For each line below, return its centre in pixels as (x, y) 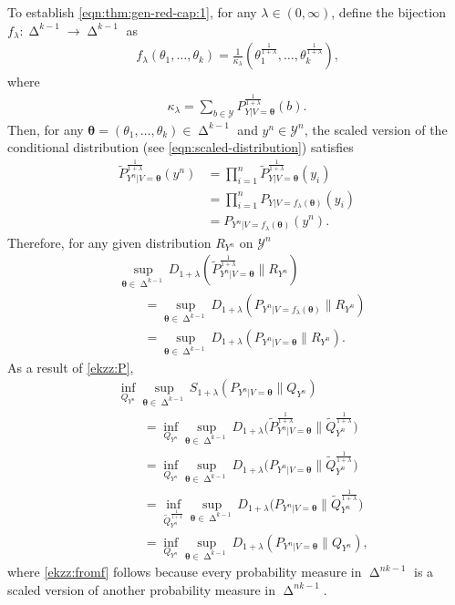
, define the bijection (388, 12)
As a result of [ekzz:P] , (71, 367)
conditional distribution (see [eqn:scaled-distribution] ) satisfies (181, 147)
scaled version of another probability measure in (142, 589)
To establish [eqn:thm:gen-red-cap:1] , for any (132, 12)
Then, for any (46, 129)
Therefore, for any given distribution (109, 242)
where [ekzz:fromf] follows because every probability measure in (185, 572)
